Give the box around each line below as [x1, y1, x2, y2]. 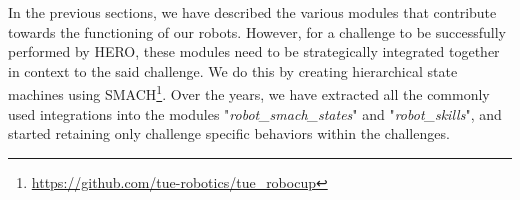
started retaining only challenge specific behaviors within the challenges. [8, 123, 450, 144]
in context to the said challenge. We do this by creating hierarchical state [8, 60, 458, 81]
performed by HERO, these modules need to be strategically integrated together [8, 41, 500, 62]
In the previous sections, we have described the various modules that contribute [8, 2, 497, 22]
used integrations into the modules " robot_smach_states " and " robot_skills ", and [8, 103, 502, 124]
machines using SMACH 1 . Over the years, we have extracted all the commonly [8, 81, 490, 105]
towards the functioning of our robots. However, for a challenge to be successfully [8, 21, 506, 42]
